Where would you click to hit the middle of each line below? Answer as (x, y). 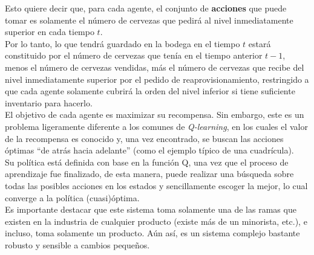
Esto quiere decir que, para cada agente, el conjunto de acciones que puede (146, 8)
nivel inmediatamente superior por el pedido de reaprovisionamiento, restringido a (157, 79)
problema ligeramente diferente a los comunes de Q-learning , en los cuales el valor (156, 126)
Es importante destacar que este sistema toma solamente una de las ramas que (151, 209)
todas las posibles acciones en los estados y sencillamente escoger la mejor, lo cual (156, 185)
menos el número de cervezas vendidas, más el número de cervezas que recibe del (155, 67)
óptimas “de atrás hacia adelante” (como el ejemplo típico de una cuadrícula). (149, 150)
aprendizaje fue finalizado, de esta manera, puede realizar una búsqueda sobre (149, 174)
